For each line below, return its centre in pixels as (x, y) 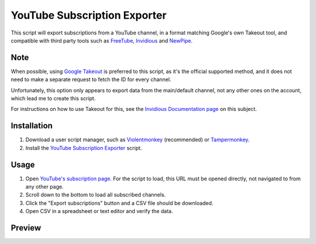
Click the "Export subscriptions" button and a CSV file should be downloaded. (119, 203)
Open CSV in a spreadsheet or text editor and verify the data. (99, 211)
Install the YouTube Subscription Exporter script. (84, 148)
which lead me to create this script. (53, 99)
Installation (32, 126)
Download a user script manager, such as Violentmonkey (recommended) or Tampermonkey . (138, 140)
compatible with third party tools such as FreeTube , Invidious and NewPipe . (102, 40)
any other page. (44, 187)
